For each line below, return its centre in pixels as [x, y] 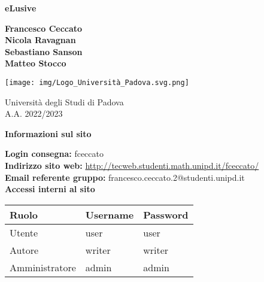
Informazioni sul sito [48, 133]
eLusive [21, 8]
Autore [24, 250]
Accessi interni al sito [50, 189]
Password [166, 214]
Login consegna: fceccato [54, 154]
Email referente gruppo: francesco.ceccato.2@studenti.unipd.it [125, 177]
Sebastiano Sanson [44, 51]
